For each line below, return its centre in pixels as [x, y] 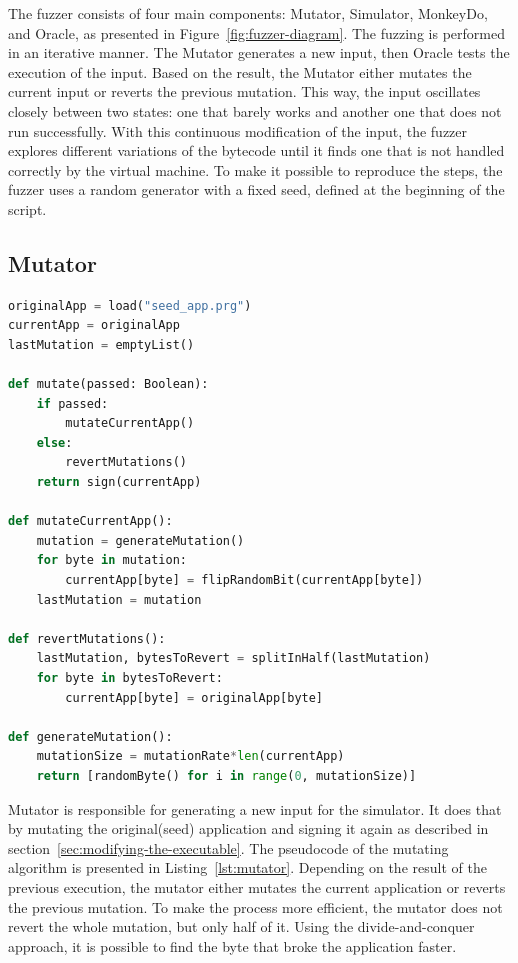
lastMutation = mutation [119, 599]
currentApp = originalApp [94, 325]
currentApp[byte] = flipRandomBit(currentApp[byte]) [244, 580]
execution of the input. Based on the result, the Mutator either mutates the [240, 71]
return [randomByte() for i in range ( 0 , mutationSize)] [226, 775]
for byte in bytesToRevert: [129, 678]
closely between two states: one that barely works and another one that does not [255, 110]
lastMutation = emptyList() [101, 344]
